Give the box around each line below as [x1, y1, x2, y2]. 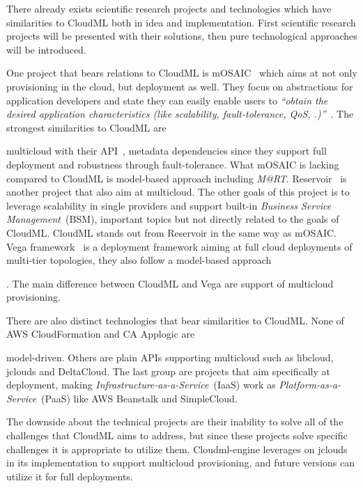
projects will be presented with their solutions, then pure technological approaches [6, 29, 357, 43]
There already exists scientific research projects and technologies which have [6, 1, 332, 15]
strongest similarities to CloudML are [6, 120, 167, 134]
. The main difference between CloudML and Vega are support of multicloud [6, 276, 334, 290]
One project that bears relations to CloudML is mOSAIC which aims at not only [6, 65, 357, 80]
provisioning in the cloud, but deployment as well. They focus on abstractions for [6, 79, 353, 93]
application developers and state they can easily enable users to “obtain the [6, 93, 328, 107]
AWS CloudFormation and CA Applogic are [6, 326, 195, 341]
